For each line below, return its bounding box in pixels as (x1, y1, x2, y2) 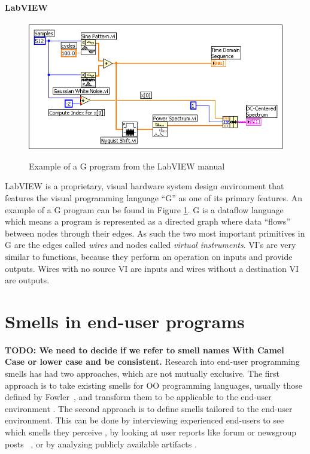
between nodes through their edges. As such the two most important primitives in (5, 226, 305, 239)
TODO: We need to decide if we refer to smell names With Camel (5, 343, 284, 356)
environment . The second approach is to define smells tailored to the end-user (5, 402, 293, 414)
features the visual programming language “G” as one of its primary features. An (5, 192, 302, 204)
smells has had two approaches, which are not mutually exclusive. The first (5, 367, 280, 380)
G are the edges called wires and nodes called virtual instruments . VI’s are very (5, 238, 296, 251)
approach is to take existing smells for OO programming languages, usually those (5, 379, 302, 391)
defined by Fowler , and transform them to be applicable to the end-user (5, 391, 272, 403)
